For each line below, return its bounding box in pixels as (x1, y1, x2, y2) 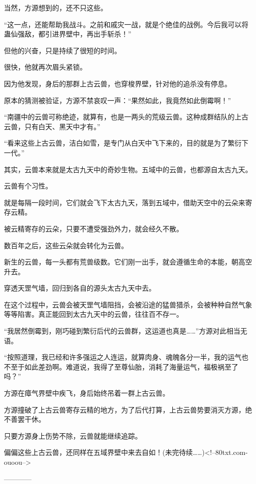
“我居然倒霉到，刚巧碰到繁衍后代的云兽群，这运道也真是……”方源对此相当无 (4, 326, 247, 336)
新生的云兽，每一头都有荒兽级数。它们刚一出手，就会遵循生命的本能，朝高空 (4, 257, 252, 267)
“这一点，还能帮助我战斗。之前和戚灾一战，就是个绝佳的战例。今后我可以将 (4, 19, 249, 29)
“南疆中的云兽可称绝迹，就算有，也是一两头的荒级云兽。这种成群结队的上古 (4, 112, 249, 122)
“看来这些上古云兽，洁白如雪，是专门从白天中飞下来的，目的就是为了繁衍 (4, 138, 242, 148)
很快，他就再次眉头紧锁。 (4, 62, 87, 72)
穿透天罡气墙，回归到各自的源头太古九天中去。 (4, 283, 156, 293)
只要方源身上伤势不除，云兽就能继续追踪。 (4, 430, 142, 441)
